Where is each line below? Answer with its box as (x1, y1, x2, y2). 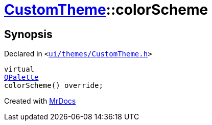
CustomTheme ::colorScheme (4, 1, 208, 18)
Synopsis (4, 27, 53, 41)
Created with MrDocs (4, 97, 76, 106)
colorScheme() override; (4, 81, 103, 90)
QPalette (4, 73, 39, 82)
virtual (4, 65, 35, 74)
